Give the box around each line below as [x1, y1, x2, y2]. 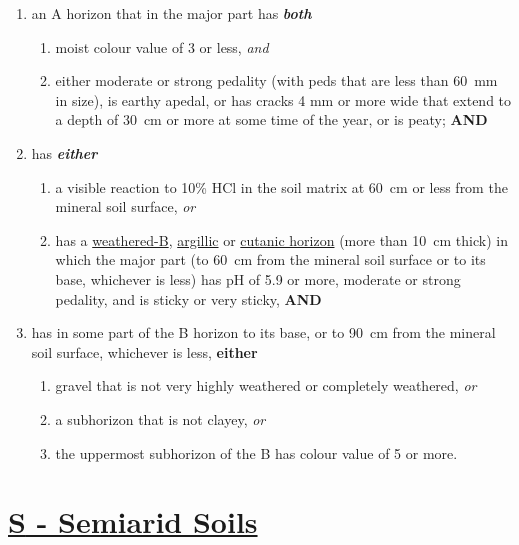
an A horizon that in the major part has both [31, 3, 312, 23]
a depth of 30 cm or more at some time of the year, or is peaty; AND [55, 109, 488, 130]
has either [31, 142, 98, 163]
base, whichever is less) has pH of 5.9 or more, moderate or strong [55, 268, 461, 289]
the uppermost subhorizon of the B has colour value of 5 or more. [55, 442, 458, 463]
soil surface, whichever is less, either [31, 341, 258, 362]
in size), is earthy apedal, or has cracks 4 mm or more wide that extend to [55, 89, 512, 110]
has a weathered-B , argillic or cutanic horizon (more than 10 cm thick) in [55, 229, 508, 250]
